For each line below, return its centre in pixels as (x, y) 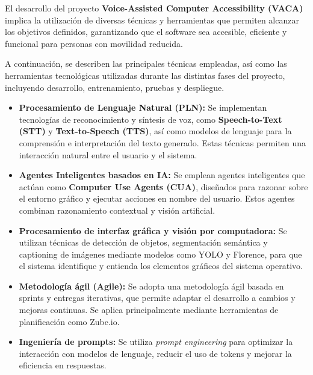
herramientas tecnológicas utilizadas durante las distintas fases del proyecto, (145, 75)
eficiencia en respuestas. (63, 365)
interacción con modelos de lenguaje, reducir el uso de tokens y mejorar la (155, 353)
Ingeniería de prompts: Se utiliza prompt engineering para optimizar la (156, 342)
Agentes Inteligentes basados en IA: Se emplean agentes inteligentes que (162, 175)
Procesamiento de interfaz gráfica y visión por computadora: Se (153, 230)
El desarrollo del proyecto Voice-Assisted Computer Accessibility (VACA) (154, 8)
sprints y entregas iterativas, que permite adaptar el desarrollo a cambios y (157, 298)
